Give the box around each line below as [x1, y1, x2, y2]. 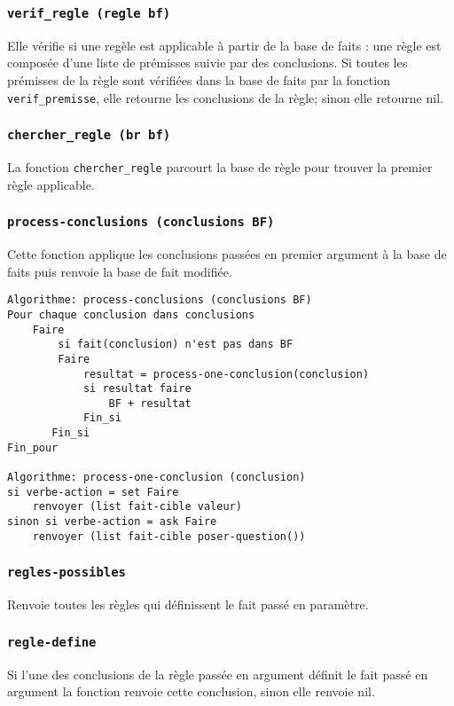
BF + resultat [108, 396, 192, 410]
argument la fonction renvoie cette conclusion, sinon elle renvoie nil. [7, 682, 375, 701]
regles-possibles [7, 565, 126, 580]
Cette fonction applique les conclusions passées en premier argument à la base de [7, 245, 447, 263]
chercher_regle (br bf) [7, 128, 171, 143]
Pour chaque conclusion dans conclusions [7, 308, 255, 321]
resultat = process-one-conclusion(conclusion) [82, 367, 370, 380]
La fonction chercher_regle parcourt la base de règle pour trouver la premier [7, 158, 433, 176]
